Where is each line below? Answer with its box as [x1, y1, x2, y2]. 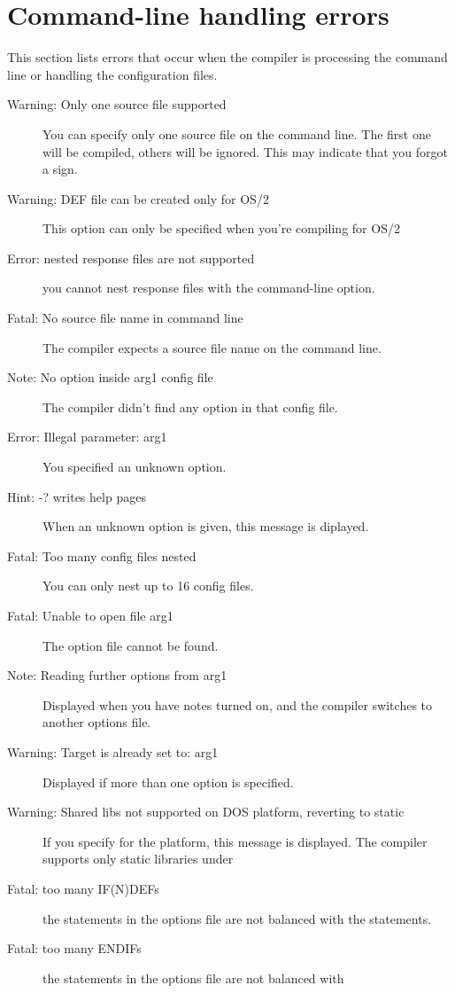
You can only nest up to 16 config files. [42, 576, 254, 595]
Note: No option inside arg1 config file [7, 368, 213, 387]
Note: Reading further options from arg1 [7, 666, 227, 684]
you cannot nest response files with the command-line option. [42, 278, 375, 297]
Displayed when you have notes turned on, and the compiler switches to [42, 695, 433, 714]
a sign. [42, 160, 78, 178]
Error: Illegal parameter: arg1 [7, 427, 167, 446]
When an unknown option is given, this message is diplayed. [42, 517, 369, 536]
